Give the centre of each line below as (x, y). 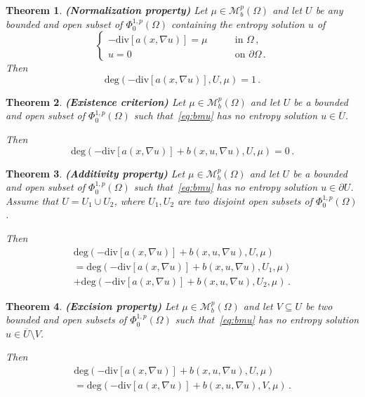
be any (329, 10)
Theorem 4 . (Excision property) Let (92, 305)
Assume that (32, 200)
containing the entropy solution (238, 23)
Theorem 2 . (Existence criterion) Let (96, 101)
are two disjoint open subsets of (245, 200)
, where (130, 200)
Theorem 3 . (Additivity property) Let (95, 173)
